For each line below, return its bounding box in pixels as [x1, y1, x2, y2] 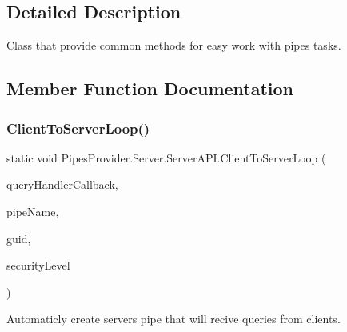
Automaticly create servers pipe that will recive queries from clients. [6, 310, 341, 327]
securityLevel [6, 257, 70, 274]
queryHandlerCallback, [6, 176, 118, 193]
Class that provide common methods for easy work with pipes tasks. [6, 37, 341, 54]
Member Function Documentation [6, 76, 294, 101]
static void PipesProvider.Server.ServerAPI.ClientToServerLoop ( [6, 149, 326, 166]
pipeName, [6, 202, 59, 219]
